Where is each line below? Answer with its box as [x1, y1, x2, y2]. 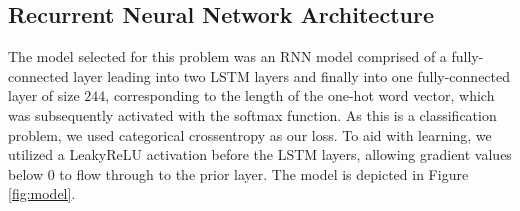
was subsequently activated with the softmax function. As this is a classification [8, 104, 497, 125]
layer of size [8, 85, 80, 106]
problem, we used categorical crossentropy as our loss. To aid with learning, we [8, 124, 492, 145]
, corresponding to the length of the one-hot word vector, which [105, 85, 495, 106]
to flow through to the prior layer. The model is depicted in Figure [59, 163, 469, 184]
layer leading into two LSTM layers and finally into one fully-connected [73, 65, 511, 86]
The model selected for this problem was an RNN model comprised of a [8, 46, 447, 67]
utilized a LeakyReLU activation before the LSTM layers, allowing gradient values [8, 144, 512, 165]
